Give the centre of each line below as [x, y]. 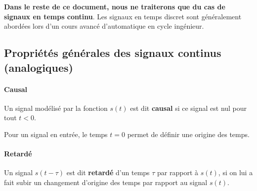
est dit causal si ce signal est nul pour [189, 108]
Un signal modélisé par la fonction [56, 108]
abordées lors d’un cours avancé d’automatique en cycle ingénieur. [104, 26]
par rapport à [178, 172]
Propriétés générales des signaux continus [113, 53]
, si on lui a [236, 172]
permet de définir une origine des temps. [188, 134]
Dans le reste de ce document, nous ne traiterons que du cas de [115, 6]
